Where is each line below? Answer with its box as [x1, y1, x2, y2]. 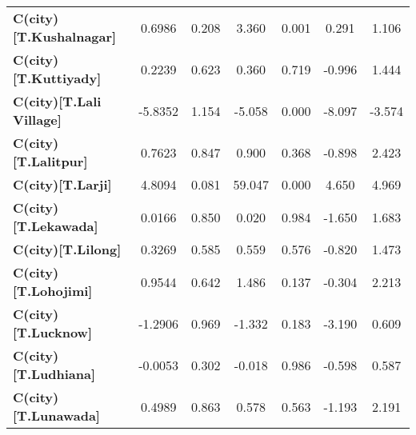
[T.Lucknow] [13, 323, 92, 341]
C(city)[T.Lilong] [13, 240, 122, 258]
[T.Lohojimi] [13, 281, 93, 300]
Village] [13, 110, 62, 129]
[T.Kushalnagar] [13, 27, 117, 46]
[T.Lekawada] [13, 217, 98, 235]
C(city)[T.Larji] [13, 175, 112, 194]
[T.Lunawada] [13, 406, 100, 425]
